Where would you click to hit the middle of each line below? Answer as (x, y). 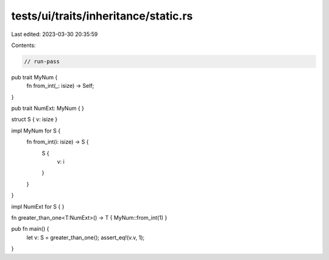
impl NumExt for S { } (38, 206)
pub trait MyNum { (34, 77)
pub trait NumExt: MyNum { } (48, 108)
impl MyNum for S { (36, 131)
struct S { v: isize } (34, 120)
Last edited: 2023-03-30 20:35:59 (55, 34)
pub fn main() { (30, 229)
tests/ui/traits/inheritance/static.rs (102, 16)
